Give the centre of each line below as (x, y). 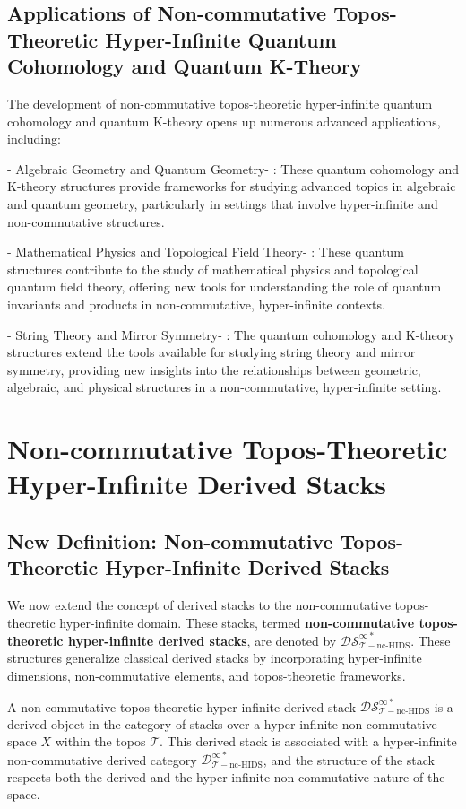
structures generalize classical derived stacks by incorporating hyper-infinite (215, 658)
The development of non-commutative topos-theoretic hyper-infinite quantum (220, 103)
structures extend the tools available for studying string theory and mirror (211, 352)
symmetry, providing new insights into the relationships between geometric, (214, 369)
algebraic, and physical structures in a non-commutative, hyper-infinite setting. (224, 387)
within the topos (100, 741)
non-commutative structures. (86, 221)
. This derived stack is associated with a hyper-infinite (308, 741)
